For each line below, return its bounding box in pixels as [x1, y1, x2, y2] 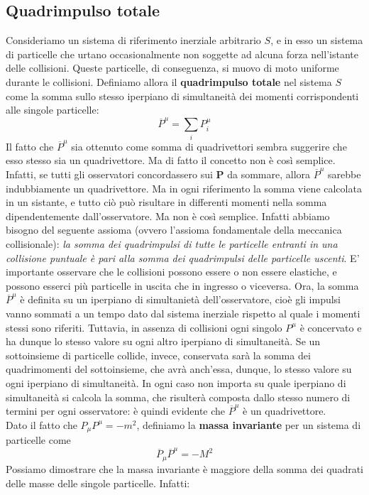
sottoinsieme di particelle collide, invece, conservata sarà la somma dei [6, 347, 311, 362]
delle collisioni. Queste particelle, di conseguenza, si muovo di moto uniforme [6, 60, 339, 75]
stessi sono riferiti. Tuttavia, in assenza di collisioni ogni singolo [6, 320, 282, 334]
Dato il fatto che [6, 417, 77, 432]
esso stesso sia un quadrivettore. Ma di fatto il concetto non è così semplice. [6, 153, 336, 168]
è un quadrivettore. [243, 403, 326, 418]
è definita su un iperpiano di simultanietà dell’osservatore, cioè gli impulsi [20, 292, 341, 307]
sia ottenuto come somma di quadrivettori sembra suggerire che [71, 138, 347, 153]
